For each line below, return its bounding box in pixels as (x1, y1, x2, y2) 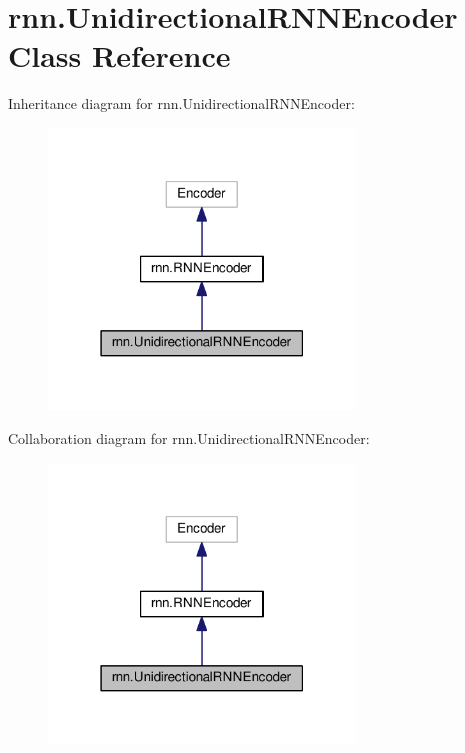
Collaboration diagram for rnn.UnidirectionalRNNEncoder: (8, 427, 370, 448)
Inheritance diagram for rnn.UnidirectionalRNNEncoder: (8, 93, 355, 114)
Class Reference (8, 35, 231, 76)
